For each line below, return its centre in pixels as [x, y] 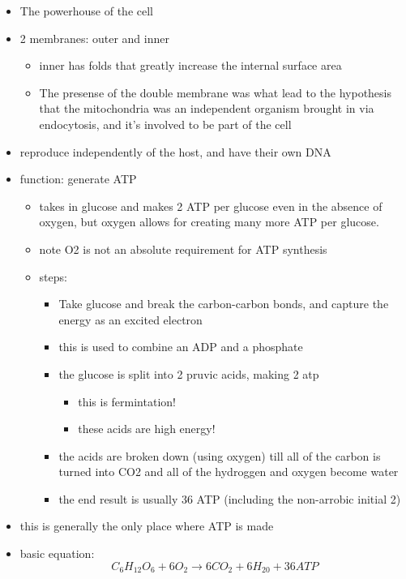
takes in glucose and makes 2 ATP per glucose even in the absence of [211, 206]
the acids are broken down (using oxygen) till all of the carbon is [220, 455]
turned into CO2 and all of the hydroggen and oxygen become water [229, 472]
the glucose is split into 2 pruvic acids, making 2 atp [189, 373]
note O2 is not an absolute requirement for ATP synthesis [183, 249]
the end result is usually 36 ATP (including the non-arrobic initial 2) [230, 498]
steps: [53, 276]
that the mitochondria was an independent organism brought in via [207, 108]
